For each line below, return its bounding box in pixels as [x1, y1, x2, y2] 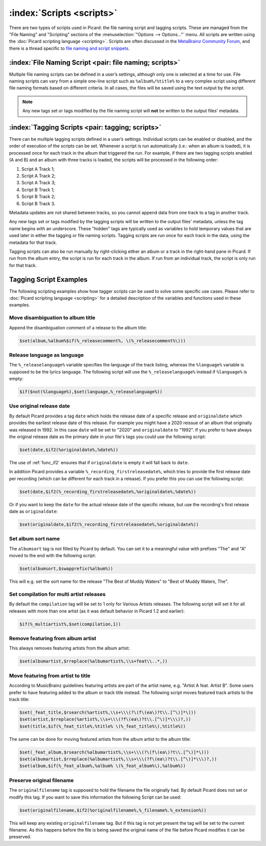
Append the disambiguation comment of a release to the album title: [9, 324, 147, 330]
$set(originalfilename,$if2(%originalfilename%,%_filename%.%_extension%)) [19, 807, 207, 813]
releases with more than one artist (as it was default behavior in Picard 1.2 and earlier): [9, 608, 185, 614]
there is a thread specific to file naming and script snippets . [9, 45, 130, 51]
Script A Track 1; [21, 166, 55, 172]
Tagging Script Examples [9, 275, 88, 283]
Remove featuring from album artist [9, 635, 97, 642]
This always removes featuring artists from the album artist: [9, 645, 130, 651]
